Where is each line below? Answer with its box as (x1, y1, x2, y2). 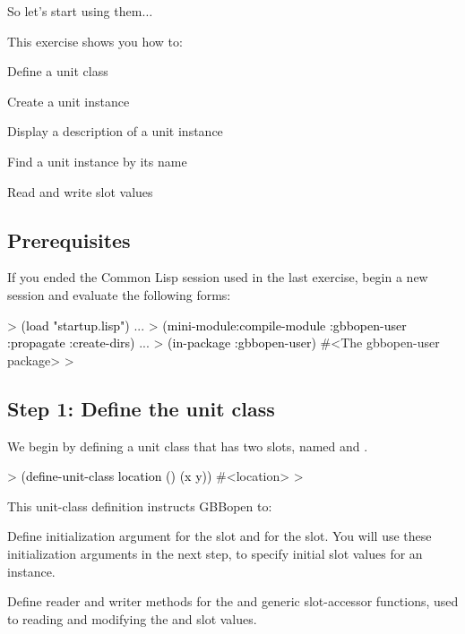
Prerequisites (7, 226, 131, 253)
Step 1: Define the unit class (7, 394, 275, 422)
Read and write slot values (7, 182, 153, 201)
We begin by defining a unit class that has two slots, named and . (7, 436, 368, 455)
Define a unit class (7, 62, 108, 81)
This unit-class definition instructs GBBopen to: (7, 496, 272, 515)
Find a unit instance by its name (7, 151, 187, 170)
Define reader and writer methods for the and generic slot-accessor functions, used (7, 592, 459, 611)
